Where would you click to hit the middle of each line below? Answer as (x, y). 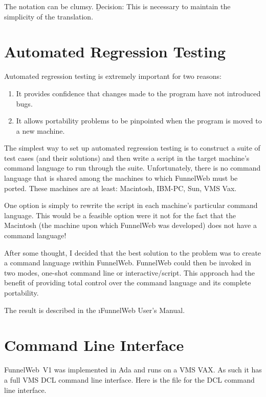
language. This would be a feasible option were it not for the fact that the (120, 215)
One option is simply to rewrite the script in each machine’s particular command (131, 205)
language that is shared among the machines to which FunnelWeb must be (121, 178)
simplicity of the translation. (49, 16)
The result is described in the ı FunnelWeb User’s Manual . (95, 310)
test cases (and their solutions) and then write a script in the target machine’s (127, 158)
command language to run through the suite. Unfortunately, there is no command (132, 168)
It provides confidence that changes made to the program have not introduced (138, 93)
